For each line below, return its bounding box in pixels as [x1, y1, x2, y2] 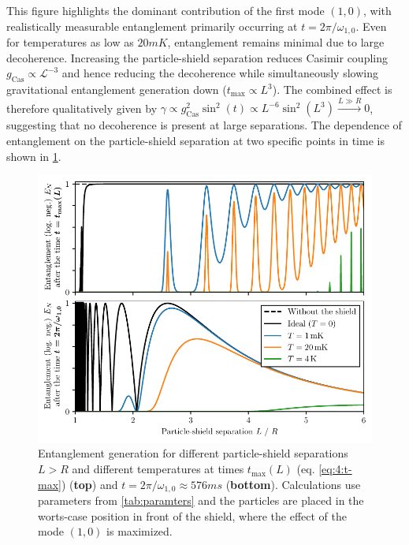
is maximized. [106, 523, 173, 539]
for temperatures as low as [6, 34, 134, 50]
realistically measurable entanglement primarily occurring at [6, 17, 298, 34]
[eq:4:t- [318, 461, 352, 477]
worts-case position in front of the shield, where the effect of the [38, 507, 347, 524]
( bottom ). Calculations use [225, 476, 361, 492]
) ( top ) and [61, 476, 118, 492]
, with [363, 2, 392, 18]
